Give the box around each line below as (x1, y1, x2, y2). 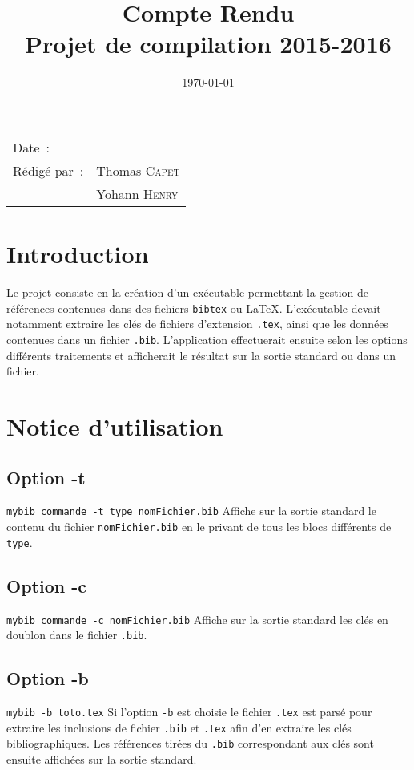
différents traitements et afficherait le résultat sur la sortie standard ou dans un (6, 346, 396, 363)
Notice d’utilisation (6, 409, 223, 442)
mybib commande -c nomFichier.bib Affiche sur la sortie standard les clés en (6, 610, 388, 627)
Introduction (6, 237, 149, 270)
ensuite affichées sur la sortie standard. (6, 751, 197, 768)
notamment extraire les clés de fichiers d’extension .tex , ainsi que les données (6, 315, 388, 332)
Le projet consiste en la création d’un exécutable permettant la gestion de (6, 284, 369, 301)
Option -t (6, 464, 86, 489)
